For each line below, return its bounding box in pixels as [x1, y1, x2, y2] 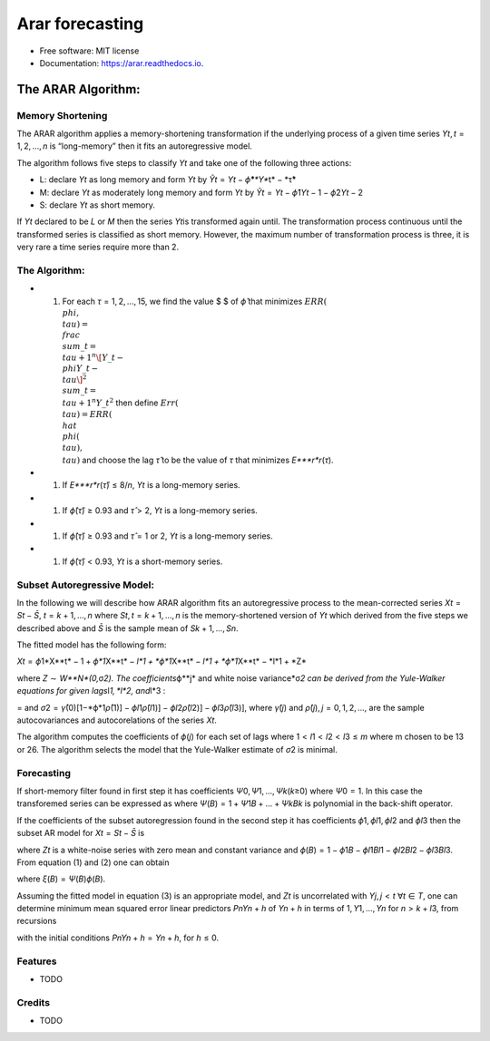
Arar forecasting [16, 14, 144, 34]
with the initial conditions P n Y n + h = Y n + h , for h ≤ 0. [16, 932, 220, 943]
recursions [16, 916, 57, 927]
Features [16, 955, 57, 968]
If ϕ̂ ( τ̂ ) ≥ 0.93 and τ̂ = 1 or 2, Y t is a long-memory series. [62, 530, 274, 541]
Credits [16, 996, 50, 1008]
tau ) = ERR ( [62, 409, 113, 420]
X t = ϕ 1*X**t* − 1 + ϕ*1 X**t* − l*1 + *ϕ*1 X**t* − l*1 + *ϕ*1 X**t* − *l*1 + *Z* [16, 656, 308, 666]
